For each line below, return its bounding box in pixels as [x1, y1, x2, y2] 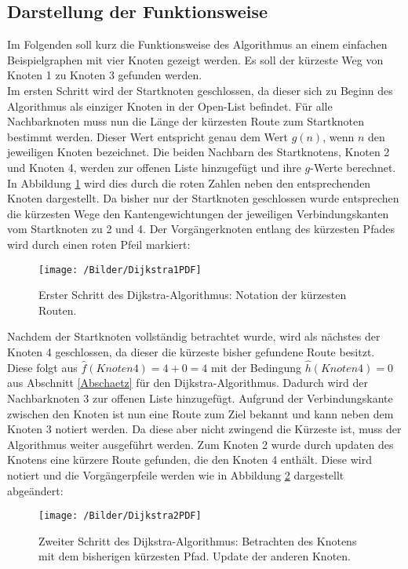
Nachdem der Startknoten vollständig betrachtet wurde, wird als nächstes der [7, 328, 381, 345]
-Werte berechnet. [310, 159, 396, 175]
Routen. [38, 301, 77, 318]
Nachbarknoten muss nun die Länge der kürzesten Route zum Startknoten [7, 113, 364, 129]
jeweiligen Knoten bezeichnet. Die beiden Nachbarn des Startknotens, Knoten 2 [7, 144, 390, 160]
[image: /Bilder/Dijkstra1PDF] [38, 264, 202, 275]
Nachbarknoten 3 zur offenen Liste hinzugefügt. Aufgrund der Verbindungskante [7, 389, 393, 406]
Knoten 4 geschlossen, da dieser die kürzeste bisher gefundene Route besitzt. [7, 343, 375, 359]
